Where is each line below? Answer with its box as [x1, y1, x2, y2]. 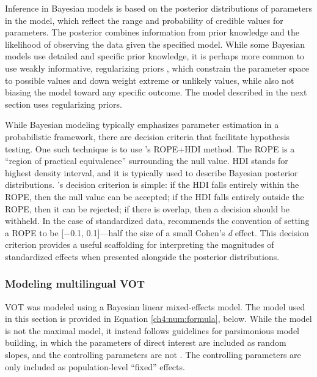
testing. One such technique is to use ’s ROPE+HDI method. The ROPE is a [5, 142, 295, 155]
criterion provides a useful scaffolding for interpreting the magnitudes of [5, 238, 274, 251]
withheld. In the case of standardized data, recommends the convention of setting [5, 214, 310, 227]
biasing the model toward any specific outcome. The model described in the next [5, 86, 307, 99]
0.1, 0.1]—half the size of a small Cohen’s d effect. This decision [70, 226, 309, 239]
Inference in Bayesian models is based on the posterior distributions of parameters [5, 2, 313, 14]
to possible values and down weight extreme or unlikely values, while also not [5, 73, 294, 86]
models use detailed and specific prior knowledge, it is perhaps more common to [5, 50, 305, 62]
